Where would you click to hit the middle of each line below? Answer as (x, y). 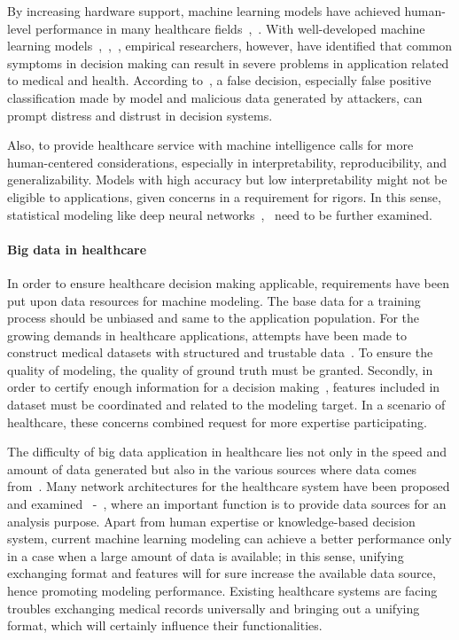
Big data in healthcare (77, 249)
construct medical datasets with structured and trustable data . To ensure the (220, 352)
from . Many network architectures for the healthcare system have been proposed (229, 486)
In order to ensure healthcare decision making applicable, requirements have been (229, 282)
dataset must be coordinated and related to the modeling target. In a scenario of (226, 405)
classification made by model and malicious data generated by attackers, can (215, 97)
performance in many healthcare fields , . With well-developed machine (230, 28)
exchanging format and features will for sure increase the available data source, (222, 573)
